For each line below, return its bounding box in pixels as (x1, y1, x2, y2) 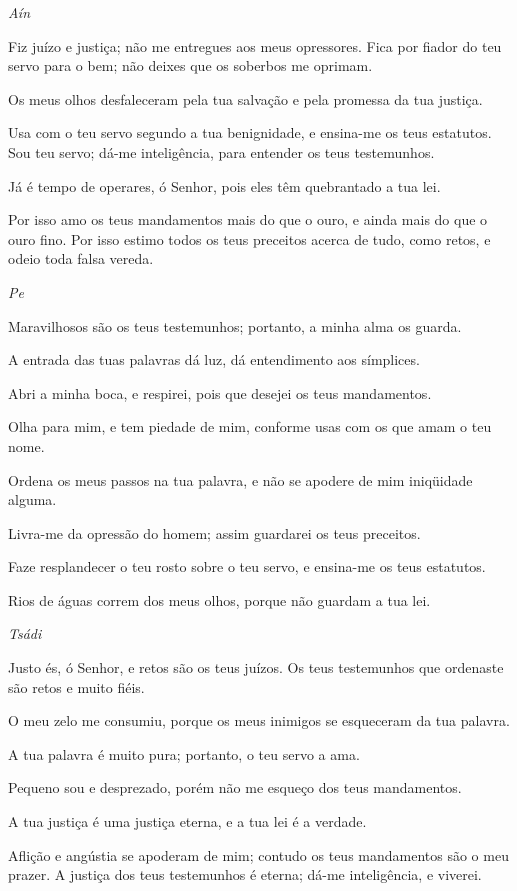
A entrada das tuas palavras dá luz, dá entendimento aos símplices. (8, 349, 420, 370)
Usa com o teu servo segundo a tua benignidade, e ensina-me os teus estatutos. (8, 122, 492, 143)
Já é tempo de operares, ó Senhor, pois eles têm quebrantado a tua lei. (8, 175, 441, 196)
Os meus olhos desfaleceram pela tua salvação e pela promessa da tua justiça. (8, 88, 483, 109)
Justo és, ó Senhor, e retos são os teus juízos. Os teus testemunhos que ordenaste (8, 657, 504, 678)
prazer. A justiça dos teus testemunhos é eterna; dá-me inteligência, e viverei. (8, 864, 482, 885)
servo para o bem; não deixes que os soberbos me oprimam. (8, 55, 373, 76)
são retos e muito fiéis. (8, 676, 145, 697)
